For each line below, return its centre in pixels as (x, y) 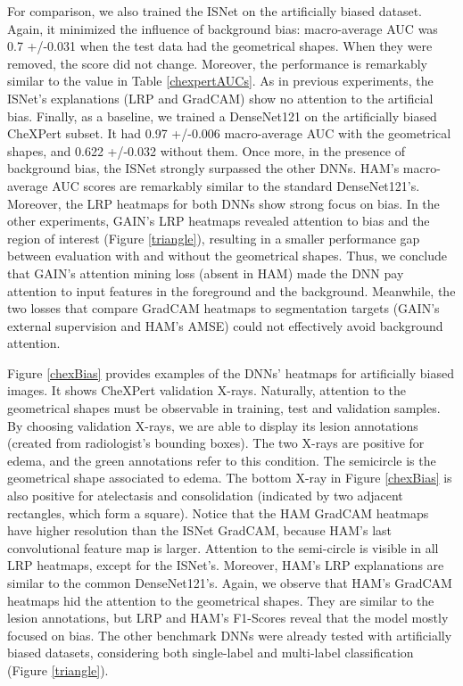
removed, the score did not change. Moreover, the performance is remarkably (218, 63)
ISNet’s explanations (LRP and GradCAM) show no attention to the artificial (220, 98)
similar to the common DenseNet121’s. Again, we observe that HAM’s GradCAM (230, 583)
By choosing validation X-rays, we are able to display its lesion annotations (213, 425)
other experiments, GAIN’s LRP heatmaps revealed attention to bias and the (219, 221)
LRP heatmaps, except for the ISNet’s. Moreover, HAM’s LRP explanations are (226, 565)
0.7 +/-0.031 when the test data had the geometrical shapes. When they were (220, 46)
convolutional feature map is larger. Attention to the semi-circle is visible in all (223, 547)
